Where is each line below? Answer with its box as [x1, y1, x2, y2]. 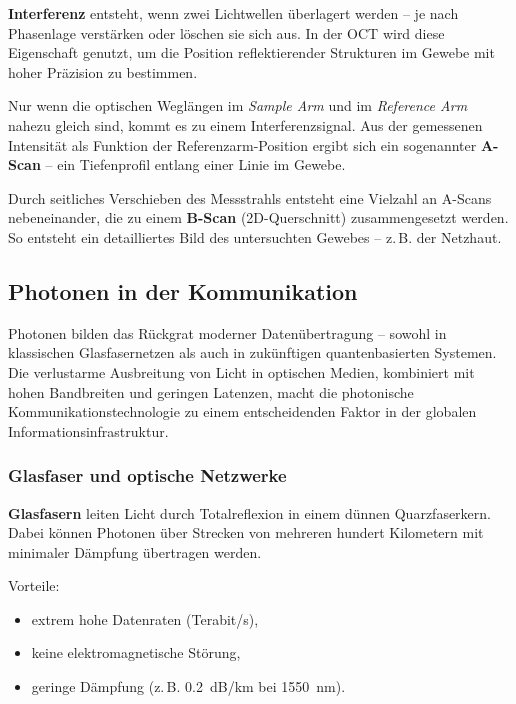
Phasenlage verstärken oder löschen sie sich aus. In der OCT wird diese [8, 22, 445, 43]
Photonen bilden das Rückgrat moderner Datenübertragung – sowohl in [8, 322, 447, 343]
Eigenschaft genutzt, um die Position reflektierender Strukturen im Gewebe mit [8, 42, 495, 63]
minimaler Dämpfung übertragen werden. [8, 541, 262, 562]
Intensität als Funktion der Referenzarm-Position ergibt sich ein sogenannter [8, 134, 477, 155]
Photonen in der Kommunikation [8, 275, 358, 306]
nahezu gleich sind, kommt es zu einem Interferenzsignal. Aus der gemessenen [8, 114, 483, 135]
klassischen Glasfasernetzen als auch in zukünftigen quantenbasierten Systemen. [8, 342, 497, 363]
